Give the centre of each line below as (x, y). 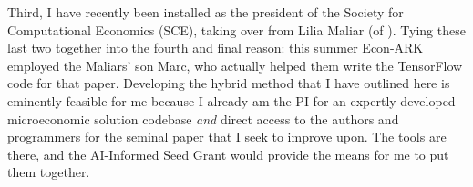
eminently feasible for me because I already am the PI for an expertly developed (231, 100)
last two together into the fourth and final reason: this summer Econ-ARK (216, 48)
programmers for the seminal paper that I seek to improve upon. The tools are (227, 137)
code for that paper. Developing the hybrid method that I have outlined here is (229, 83)
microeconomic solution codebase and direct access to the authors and (203, 118)
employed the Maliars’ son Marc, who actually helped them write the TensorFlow (235, 65)
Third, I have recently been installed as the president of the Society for (206, 12)
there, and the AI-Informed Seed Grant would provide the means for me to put (228, 154)
